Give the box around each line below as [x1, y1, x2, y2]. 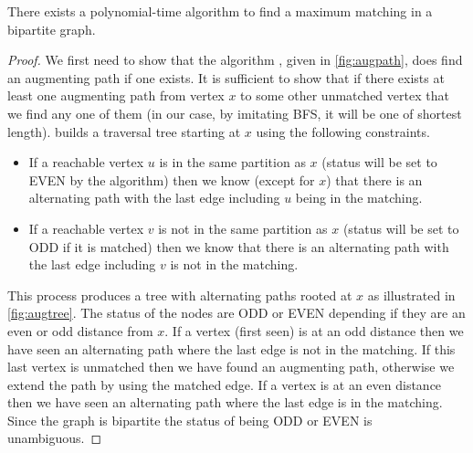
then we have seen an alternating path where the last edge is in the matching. [7, 393, 443, 412]
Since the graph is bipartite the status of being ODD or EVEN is [7, 410, 373, 429]
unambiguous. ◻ [7, 428, 102, 448]
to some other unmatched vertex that [240, 86, 449, 105]
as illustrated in [367, 285, 456, 304]
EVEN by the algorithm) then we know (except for [28, 170, 315, 189]
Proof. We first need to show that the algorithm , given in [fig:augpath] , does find [7, 50, 463, 69]
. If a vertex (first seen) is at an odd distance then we [164, 321, 464, 340]
